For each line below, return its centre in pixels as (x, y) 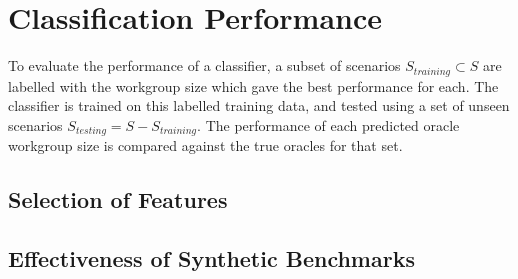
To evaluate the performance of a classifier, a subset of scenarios (204, 65)
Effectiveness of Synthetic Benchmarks (211, 257)
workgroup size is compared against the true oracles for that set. (205, 145)
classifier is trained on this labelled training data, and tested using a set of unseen (259, 105)
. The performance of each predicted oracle (328, 124)
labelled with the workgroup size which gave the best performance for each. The (253, 85)
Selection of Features (118, 199)
